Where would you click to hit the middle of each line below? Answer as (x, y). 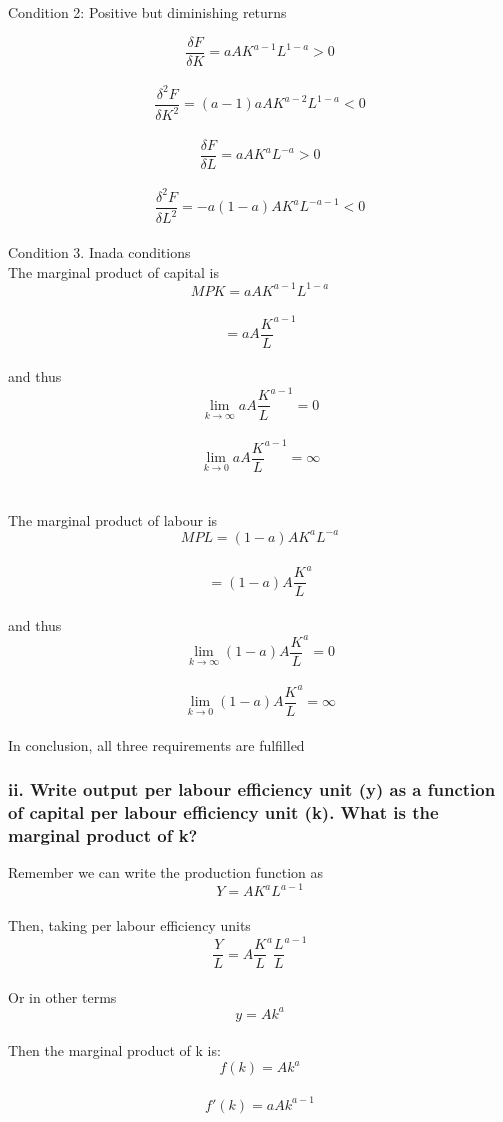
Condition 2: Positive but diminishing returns (147, 12)
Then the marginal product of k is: (114, 1050)
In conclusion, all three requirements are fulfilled (156, 744)
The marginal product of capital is (113, 271)
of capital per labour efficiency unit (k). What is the (223, 812)
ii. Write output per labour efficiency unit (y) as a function (252, 789)
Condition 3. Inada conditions (99, 251)
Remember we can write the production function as (165, 872)
